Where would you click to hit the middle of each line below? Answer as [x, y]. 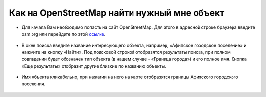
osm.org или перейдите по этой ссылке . [64, 34]
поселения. [33, 84]
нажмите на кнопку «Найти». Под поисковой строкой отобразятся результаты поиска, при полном [126, 52]
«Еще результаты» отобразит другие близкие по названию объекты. [94, 66]
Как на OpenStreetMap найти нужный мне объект [117, 13]
